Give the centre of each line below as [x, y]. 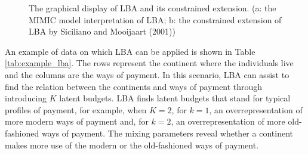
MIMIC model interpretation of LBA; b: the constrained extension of [155, 19]
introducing [26, 98]
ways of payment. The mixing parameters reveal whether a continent [167, 133]
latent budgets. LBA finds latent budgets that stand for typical [175, 98]
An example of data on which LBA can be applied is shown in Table [130, 51]
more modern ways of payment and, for [77, 121]
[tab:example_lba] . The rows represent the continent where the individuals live [149, 63]
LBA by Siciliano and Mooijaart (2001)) [102, 31]
